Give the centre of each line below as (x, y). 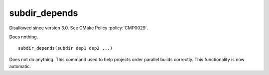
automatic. (20, 67)
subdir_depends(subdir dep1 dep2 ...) (66, 48)
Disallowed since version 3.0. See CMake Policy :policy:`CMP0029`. (79, 28)
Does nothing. (24, 37)
